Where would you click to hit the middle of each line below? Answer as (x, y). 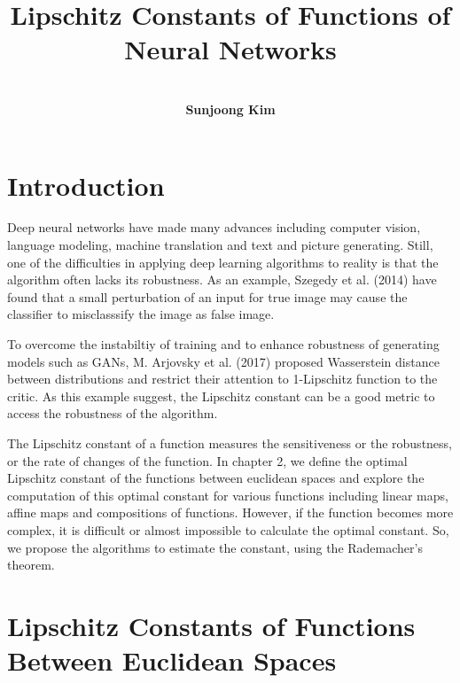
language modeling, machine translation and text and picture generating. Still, (220, 245)
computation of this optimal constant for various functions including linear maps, (228, 495)
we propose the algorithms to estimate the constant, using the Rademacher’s (215, 547)
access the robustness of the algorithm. (113, 413)
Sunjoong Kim (230, 109)
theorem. (31, 565)
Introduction (86, 185)
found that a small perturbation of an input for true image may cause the (207, 296)
